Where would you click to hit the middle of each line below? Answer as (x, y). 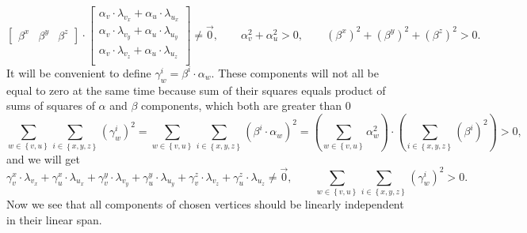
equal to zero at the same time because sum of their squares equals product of (196, 90)
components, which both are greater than (242, 105)
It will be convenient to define (79, 72)
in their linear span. (54, 219)
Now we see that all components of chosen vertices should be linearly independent (205, 204)
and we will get (43, 158)
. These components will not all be (295, 72)
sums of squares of (51, 105)
